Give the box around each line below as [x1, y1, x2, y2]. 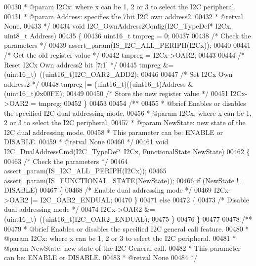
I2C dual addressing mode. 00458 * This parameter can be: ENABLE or [4, 127, 223, 137]
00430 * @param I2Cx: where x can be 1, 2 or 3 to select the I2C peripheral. [4, 1, 236, 11]
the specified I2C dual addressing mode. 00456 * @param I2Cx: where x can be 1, [4, 107, 252, 118]
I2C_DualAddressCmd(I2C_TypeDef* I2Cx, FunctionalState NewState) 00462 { [4, 146, 250, 156]
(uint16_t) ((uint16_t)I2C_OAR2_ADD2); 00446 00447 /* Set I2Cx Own [4, 69, 233, 79]
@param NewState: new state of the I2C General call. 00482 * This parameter [4, 242, 241, 253]
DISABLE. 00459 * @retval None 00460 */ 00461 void [4, 136, 169, 147]
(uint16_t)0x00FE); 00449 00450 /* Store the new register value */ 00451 [4, 88, 228, 99]
